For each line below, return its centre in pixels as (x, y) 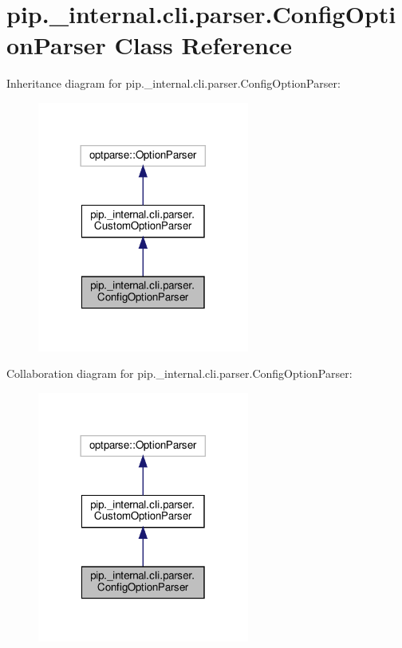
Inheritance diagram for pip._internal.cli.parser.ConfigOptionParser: (173, 83)
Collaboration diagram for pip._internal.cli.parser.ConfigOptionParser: (179, 373)
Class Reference (203, 45)
